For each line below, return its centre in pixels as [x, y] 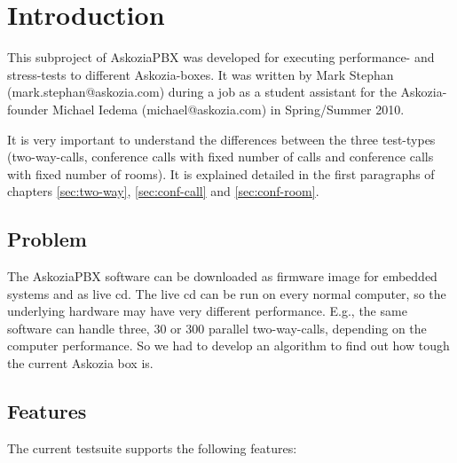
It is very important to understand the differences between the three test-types [221, 139]
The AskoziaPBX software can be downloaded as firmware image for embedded [222, 276]
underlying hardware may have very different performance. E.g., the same [207, 311]
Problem [47, 239]
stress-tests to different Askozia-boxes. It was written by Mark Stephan [201, 74]
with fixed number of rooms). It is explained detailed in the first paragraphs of [221, 173]
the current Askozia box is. [80, 363]
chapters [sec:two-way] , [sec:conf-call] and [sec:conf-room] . [163, 191]
